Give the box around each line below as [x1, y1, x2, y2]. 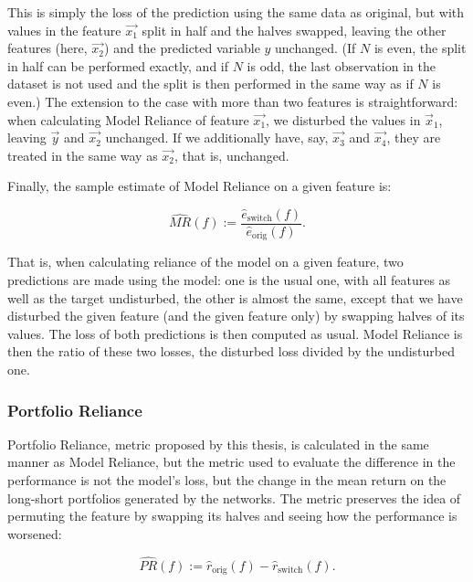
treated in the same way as [7, 145, 158, 164]
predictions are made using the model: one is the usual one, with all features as [7, 270, 451, 290]
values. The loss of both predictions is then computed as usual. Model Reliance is [7, 323, 463, 343]
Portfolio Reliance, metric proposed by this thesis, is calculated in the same [7, 434, 429, 453]
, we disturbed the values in [266, 110, 421, 129]
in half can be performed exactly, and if [7, 56, 229, 75]
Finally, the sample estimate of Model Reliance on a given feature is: [7, 176, 392, 196]
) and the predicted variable [104, 38, 260, 58]
